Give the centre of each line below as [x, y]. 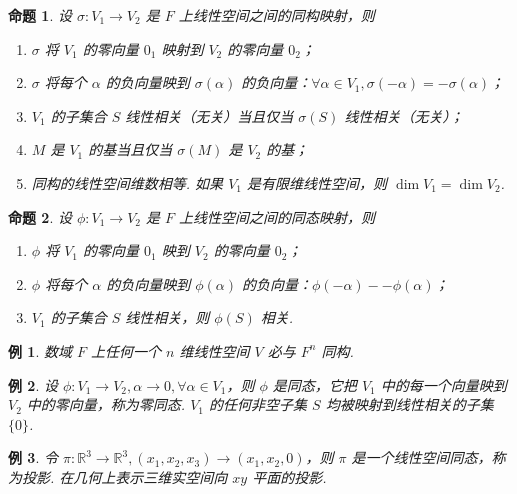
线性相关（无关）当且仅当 [209, 115]
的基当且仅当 [130, 149]
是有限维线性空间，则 [316, 182]
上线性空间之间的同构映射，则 [276, 15]
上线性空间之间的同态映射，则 [277, 216]
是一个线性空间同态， [421, 457]
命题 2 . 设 [40, 216]
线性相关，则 [167, 317]
